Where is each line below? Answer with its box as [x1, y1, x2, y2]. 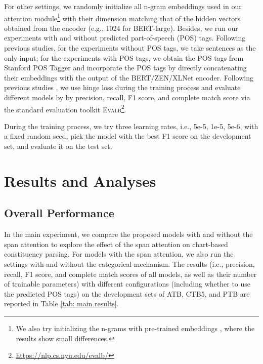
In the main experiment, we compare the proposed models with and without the [4, 229, 253, 239]
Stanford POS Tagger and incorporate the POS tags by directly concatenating [4, 62, 247, 73]
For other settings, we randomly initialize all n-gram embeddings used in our [4, 1, 242, 11]
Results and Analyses [4, 170, 156, 191]
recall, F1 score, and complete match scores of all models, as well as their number [4, 268, 257, 279]
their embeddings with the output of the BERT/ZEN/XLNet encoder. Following [4, 72, 253, 83]
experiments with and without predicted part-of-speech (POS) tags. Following [4, 32, 246, 43]
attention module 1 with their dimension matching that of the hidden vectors [4, 11, 241, 23]
